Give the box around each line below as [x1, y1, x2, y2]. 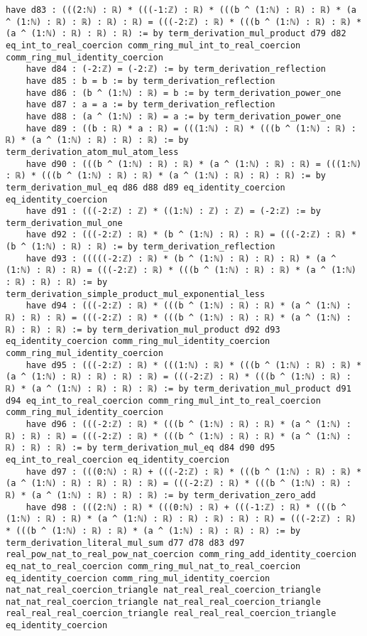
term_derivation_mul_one [6, 217, 123, 228]
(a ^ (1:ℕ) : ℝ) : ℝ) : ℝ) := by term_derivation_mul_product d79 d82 [6, 28, 346, 39]
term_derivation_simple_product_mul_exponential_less [6, 289, 265, 299]
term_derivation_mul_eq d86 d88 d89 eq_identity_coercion [6, 182, 285, 193]
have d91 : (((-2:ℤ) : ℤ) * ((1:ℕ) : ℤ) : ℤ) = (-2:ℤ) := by [26, 206, 321, 217]
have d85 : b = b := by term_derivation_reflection [26, 75, 275, 86]
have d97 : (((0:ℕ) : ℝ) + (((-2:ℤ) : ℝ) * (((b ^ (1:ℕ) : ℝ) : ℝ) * [26, 466, 362, 477]
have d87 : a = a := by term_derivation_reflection [26, 99, 275, 110]
